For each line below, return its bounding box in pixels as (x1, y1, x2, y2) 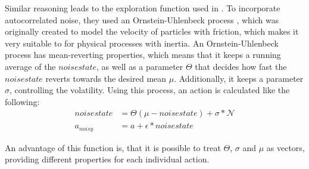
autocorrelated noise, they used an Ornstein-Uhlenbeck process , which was (5, 13, 279, 26)
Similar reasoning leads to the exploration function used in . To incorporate (5, 2, 280, 14)
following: (5, 95, 40, 107)
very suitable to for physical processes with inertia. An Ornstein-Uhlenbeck (5, 36, 279, 49)
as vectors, (266, 141, 305, 153)
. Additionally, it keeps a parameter (174, 72, 304, 84)
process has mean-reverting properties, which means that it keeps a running (5, 48, 281, 61)
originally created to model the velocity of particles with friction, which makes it (5, 25, 299, 38)
